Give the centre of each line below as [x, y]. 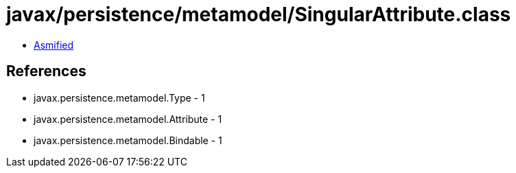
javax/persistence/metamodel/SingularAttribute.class [259, 14]
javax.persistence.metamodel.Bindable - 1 [128, 140]
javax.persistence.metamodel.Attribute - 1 [128, 119]
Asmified [54, 45]
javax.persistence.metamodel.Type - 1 [119, 97]
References [46, 71]
